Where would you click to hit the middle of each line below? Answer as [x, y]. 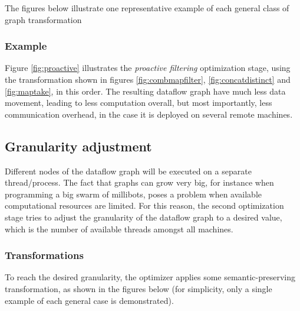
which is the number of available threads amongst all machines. [119, 229]
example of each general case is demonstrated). [89, 300]
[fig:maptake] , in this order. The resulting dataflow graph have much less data [145, 91]
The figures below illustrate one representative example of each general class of [147, 8]
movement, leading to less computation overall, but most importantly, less [139, 103]
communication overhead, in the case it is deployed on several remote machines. [149, 114]
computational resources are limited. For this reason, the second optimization [144, 205]
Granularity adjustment [78, 146]
